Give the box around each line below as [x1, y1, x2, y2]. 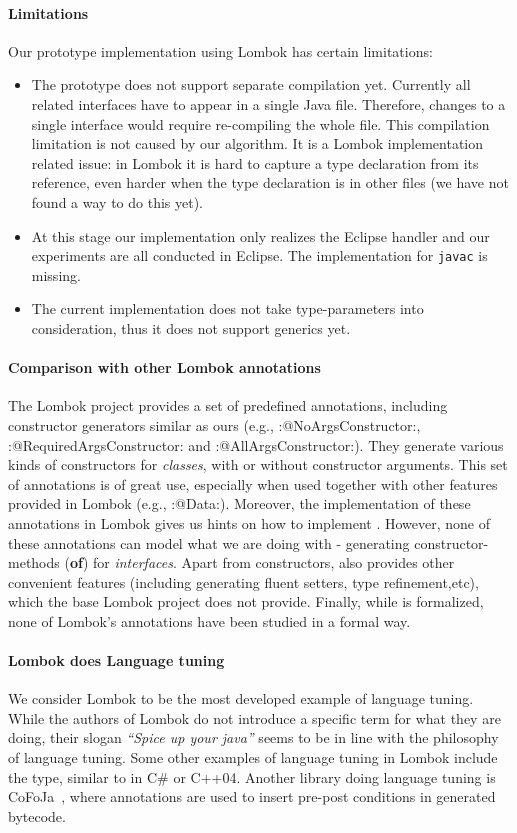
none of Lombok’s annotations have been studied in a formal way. [8, 610, 411, 631]
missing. [31, 264, 81, 285]
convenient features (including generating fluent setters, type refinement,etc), [8, 571, 479, 592]
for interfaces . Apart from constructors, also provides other [92, 552, 455, 573]
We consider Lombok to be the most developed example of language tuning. [8, 688, 474, 709]
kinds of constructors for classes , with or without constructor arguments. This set [8, 454, 508, 475]
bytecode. [8, 805, 66, 826]
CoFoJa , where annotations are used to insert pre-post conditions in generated [8, 786, 496, 807]
